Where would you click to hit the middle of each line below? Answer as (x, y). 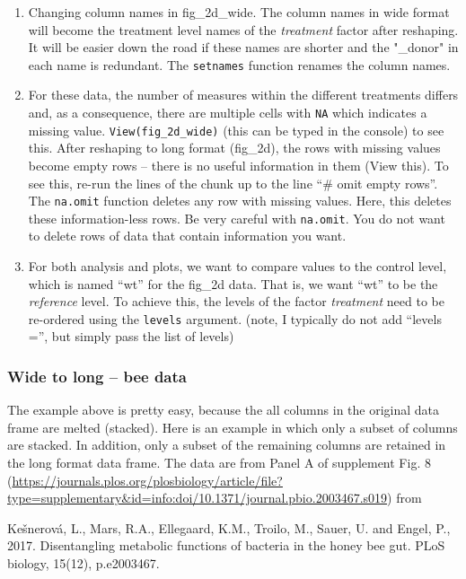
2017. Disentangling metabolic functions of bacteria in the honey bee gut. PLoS (226, 545)
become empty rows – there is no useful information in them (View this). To (238, 165)
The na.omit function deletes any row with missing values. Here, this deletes (240, 201)
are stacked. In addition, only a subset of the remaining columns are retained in (227, 445)
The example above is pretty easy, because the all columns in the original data (224, 410)
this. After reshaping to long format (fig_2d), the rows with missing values (234, 148)
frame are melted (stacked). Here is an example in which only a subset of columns (233, 427)
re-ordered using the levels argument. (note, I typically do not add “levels (235, 318)
